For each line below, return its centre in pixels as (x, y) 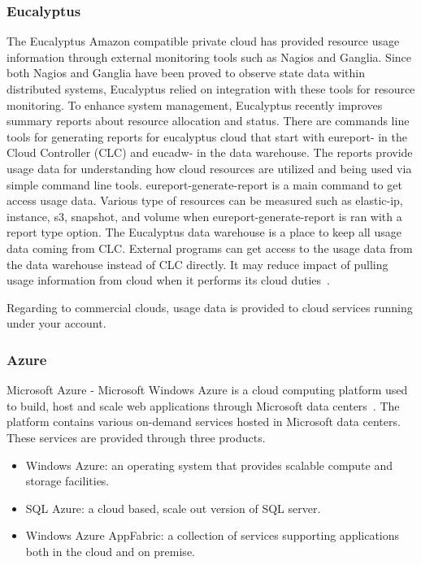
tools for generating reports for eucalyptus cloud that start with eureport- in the (207, 136)
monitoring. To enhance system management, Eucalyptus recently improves (195, 104)
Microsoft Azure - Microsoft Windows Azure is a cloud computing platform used (207, 390)
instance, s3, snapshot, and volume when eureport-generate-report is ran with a (204, 216)
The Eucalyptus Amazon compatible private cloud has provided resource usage (203, 41)
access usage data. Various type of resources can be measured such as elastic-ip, (205, 200)
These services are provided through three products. (136, 437)
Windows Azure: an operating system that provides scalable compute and (209, 465)
